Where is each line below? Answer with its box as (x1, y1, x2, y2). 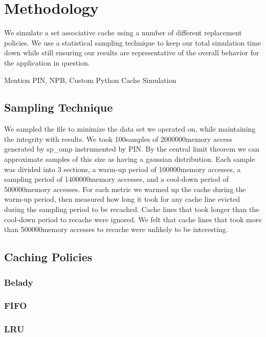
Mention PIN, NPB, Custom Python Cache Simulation (4, 74, 176, 85)
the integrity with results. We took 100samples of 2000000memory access (4, 133, 232, 144)
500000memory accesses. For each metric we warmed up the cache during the (4, 183, 246, 194)
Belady (4, 276, 33, 288)
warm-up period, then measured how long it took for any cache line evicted (4, 194, 240, 204)
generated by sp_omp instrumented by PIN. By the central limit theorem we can (4, 143, 259, 154)
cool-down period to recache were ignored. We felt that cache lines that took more (4, 214, 262, 224)
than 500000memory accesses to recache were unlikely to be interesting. (4, 224, 228, 235)
